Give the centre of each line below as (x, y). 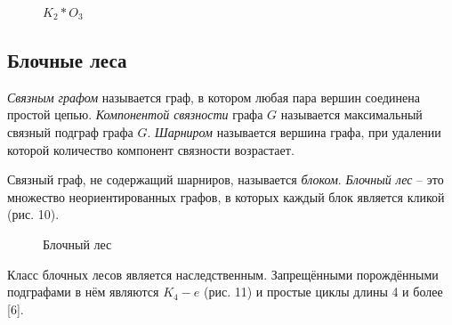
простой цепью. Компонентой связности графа (135, 114)
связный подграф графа (70, 131)
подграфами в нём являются (83, 292)
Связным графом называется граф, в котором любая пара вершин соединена (214, 97)
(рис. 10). (33, 214)
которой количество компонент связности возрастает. (151, 149)
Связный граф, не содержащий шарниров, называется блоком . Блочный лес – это (226, 179)
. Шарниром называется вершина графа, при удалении (294, 131)
